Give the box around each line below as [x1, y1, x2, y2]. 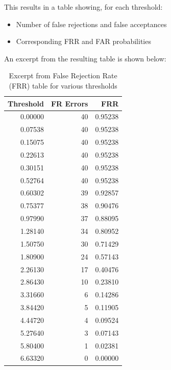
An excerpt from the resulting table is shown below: [4, 53, 166, 63]
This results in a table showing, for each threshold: [4, 2, 163, 12]
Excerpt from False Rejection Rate [9, 70, 117, 81]
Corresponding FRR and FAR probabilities [16, 36, 151, 47]
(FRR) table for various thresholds [9, 80, 117, 91]
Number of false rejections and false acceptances [16, 18, 167, 29]
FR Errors [51, 98, 88, 108]
